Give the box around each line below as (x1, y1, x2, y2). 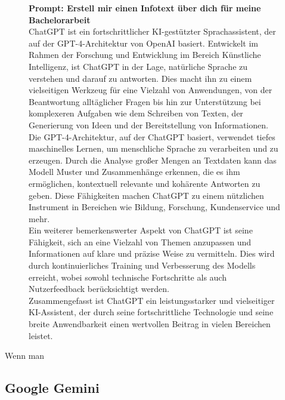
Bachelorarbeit (29, 13, 91, 26)
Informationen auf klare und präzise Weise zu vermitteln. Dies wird (29, 247, 275, 260)
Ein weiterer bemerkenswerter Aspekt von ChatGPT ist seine (29, 224, 253, 236)
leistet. (29, 329, 53, 341)
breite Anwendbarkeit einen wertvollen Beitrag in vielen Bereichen (29, 318, 271, 330)
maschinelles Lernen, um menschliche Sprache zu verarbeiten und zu (29, 142, 278, 155)
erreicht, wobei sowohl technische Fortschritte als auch (29, 270, 227, 283)
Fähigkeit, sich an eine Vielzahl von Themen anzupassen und (29, 235, 252, 248)
